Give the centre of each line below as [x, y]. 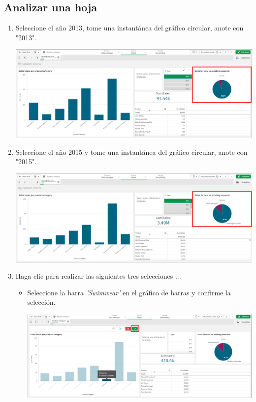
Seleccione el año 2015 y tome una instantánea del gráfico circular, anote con [131, 152]
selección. [41, 302]
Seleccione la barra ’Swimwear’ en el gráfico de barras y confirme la [129, 292]
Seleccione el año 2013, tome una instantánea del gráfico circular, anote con [129, 28]
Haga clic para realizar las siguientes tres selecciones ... [98, 276]
